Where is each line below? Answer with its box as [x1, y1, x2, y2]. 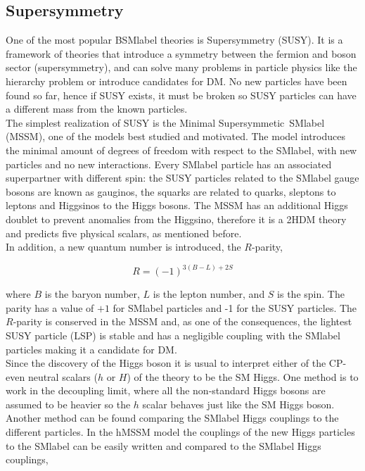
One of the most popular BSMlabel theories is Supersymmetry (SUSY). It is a [6, 32, 343, 47]
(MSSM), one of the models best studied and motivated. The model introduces [6, 129, 345, 144]
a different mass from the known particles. [6, 101, 188, 116]
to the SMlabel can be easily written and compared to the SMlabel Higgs [6, 438, 321, 453]
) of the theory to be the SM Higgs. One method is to [127, 369, 359, 384]
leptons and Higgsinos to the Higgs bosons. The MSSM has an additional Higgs [6, 198, 348, 213]
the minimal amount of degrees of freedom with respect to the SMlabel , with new [6, 142, 357, 157]
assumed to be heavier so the [6, 396, 131, 411]
